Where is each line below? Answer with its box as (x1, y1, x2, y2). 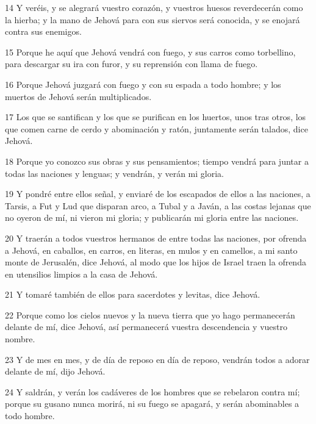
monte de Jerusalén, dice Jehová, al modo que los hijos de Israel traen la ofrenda (5, 256, 306, 268)
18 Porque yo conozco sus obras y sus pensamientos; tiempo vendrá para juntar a (5, 154, 309, 167)
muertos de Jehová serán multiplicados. (5, 90, 152, 102)
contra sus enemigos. (5, 25, 82, 38)
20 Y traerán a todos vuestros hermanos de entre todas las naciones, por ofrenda (5, 231, 307, 244)
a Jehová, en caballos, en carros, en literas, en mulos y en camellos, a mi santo (5, 243, 298, 256)
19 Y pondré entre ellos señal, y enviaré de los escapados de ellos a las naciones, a (5, 187, 311, 200)
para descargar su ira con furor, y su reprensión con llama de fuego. (5, 57, 258, 70)
